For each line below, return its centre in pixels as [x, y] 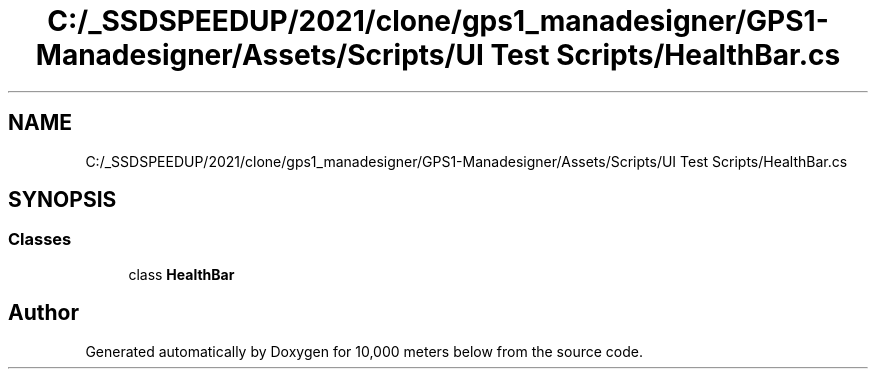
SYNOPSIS [62, 200]
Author [43, 313]
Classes [40, 239]
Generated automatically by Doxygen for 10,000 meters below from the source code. [364, 351]
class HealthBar [181, 274]
